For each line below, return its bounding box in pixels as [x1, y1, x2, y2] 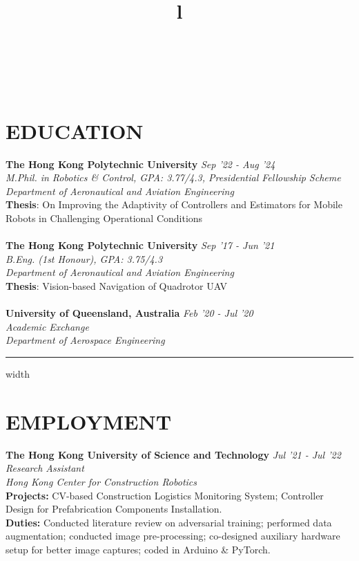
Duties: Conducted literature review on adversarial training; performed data [6, 515, 332, 529]
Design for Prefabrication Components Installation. [6, 502, 222, 516]
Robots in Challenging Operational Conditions [6, 211, 203, 226]
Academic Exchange [6, 319, 89, 333]
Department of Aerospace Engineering [6, 333, 165, 347]
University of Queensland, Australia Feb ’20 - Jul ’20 [6, 306, 253, 320]
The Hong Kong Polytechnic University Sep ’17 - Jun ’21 [6, 238, 275, 252]
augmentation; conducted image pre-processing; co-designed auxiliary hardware [6, 528, 340, 543]
